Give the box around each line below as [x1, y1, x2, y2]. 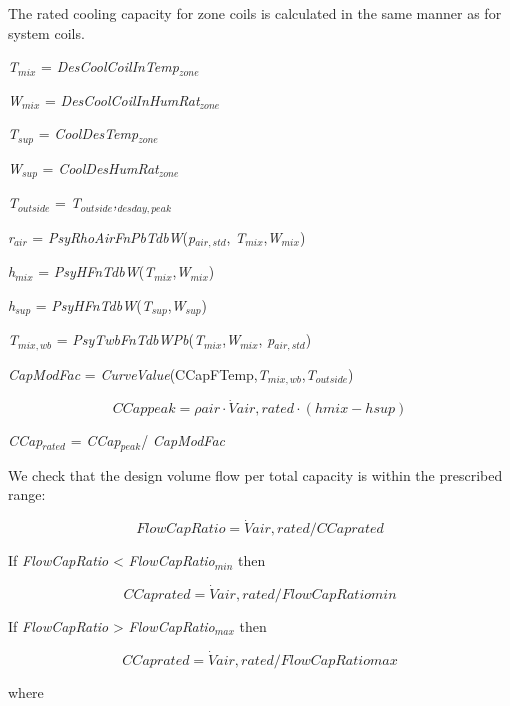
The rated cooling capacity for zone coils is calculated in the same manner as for [8, 3, 502, 23]
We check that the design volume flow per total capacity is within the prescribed [8, 464, 503, 485]
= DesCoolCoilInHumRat [45, 89, 200, 110]
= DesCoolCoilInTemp [41, 56, 179, 77]
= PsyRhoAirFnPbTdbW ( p [32, 226, 196, 247]
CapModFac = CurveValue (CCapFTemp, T [8, 363, 268, 384]
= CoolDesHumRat [42, 157, 159, 178]
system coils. [8, 22, 85, 43]
